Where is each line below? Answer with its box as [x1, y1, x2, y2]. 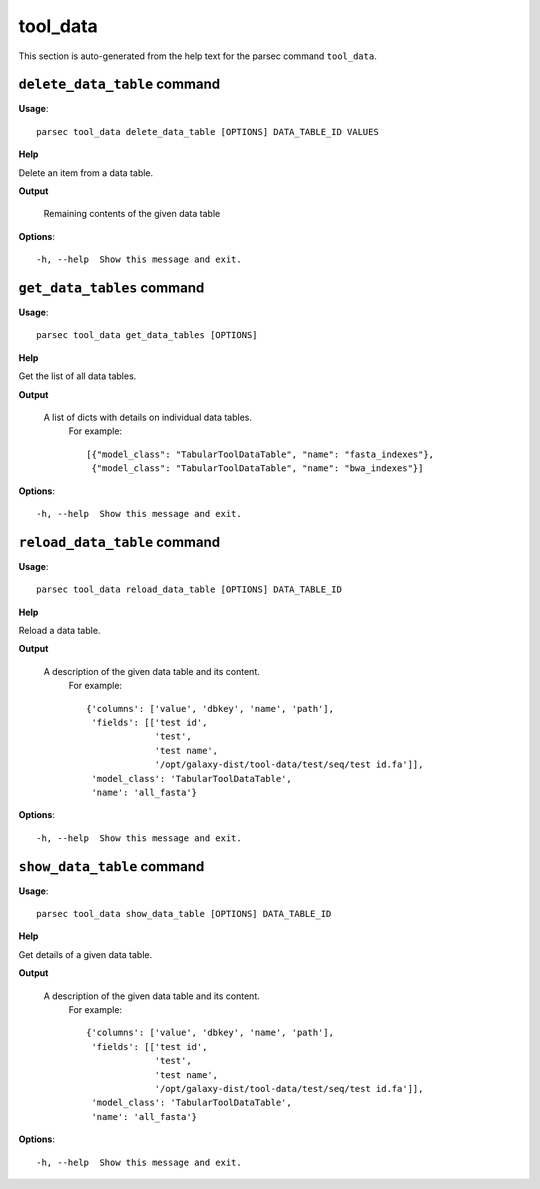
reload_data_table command [18, 533, 220, 550]
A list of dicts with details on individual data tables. [43, 411, 252, 424]
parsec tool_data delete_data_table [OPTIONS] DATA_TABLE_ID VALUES [36, 126, 379, 137]
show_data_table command [18, 858, 205, 875]
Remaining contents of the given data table [43, 208, 221, 220]
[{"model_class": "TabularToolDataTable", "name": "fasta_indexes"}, [86, 448, 435, 460]
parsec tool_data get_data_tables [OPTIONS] [36, 330, 259, 341]
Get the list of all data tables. [18, 370, 137, 382]
